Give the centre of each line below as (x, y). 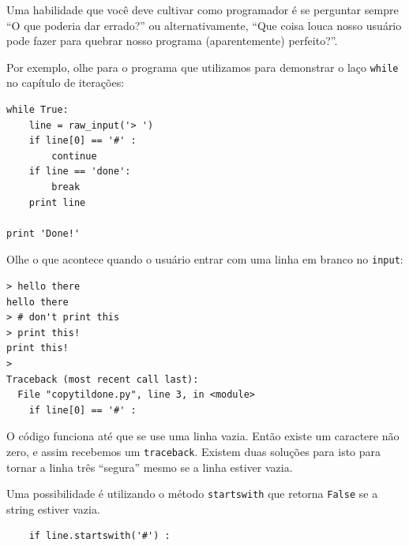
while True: (38, 110)
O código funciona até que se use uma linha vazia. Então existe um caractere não (203, 436)
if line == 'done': (80, 172)
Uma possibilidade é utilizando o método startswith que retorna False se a (192, 494)
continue (74, 156)
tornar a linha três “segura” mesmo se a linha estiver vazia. (150, 467)
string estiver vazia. (53, 509)
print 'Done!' (43, 233)
